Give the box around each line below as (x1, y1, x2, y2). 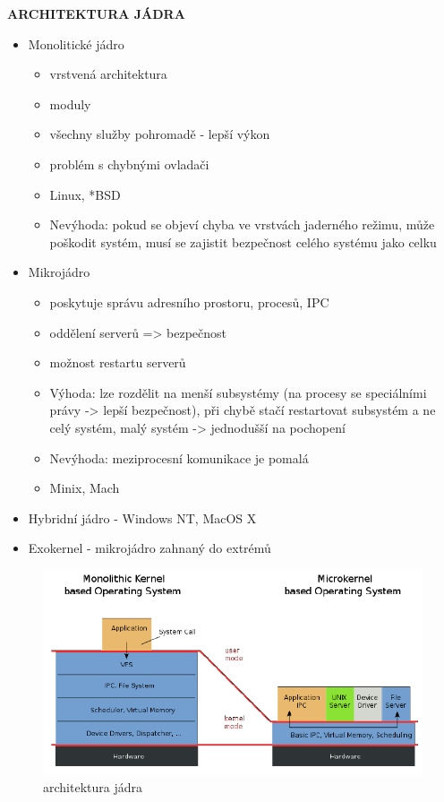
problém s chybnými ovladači (49, 154, 209, 173)
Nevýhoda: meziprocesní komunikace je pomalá (49, 448, 309, 467)
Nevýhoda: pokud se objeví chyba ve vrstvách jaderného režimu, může (49, 215, 435, 234)
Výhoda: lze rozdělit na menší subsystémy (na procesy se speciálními (49, 383, 427, 401)
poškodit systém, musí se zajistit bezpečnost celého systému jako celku (49, 232, 437, 251)
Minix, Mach (49, 479, 120, 497)
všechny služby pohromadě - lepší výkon (49, 125, 270, 143)
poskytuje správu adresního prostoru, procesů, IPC (49, 292, 329, 311)
